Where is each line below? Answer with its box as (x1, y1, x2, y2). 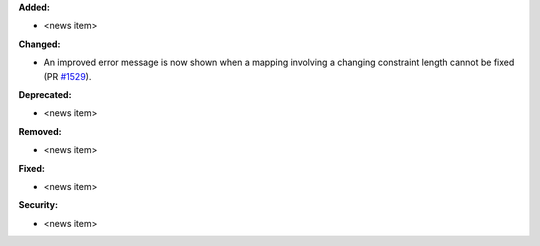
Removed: (18, 125, 62, 137)
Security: (18, 199, 59, 211)
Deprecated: (18, 88, 72, 100)
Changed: (18, 38, 61, 50)
